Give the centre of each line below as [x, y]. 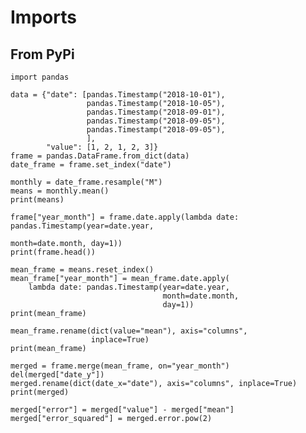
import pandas [40, 77]
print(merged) [40, 392]
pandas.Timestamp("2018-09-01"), [156, 112]
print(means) [37, 200]
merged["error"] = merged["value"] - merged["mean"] [122, 410]
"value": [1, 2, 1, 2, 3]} [102, 147]
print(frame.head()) [53, 252]
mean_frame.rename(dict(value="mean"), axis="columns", [129, 331]
